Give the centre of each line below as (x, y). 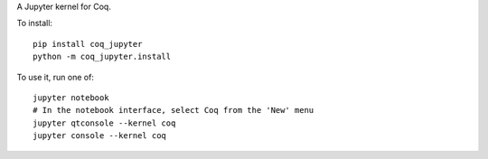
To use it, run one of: (56, 77)
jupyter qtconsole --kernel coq (104, 123)
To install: (35, 23)
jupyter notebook (71, 98)
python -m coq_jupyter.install (102, 57)
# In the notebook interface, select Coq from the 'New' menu (174, 110)
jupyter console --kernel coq (100, 136)
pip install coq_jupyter (88, 44)
